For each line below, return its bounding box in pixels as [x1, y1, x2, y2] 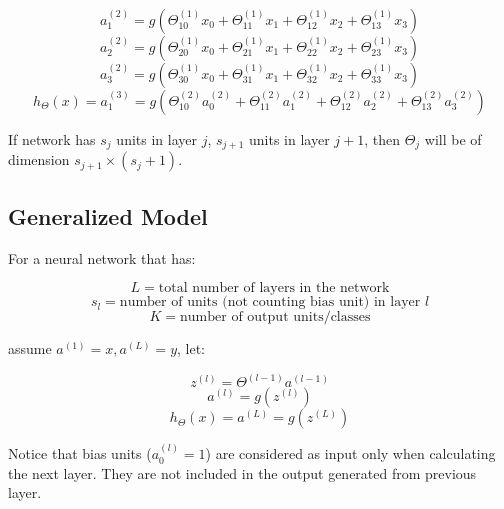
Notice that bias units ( [8, 443, 152, 464]
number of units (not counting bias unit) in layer [119, 295, 421, 310]
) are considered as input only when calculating [205, 443, 496, 464]
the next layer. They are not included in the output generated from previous [8, 462, 477, 483]
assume [8, 338, 52, 359]
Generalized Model [8, 200, 208, 231]
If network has [8, 129, 96, 149]
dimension [8, 149, 70, 170]
